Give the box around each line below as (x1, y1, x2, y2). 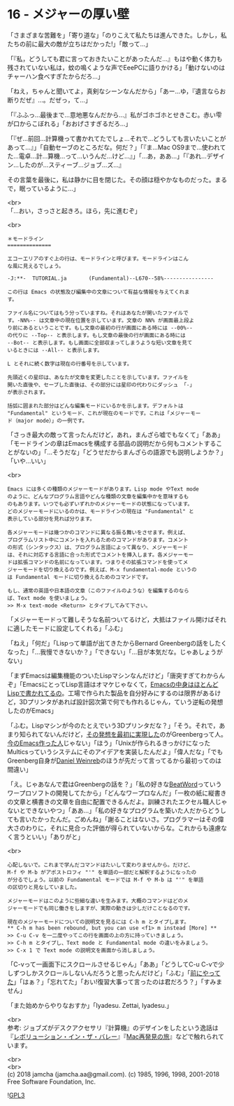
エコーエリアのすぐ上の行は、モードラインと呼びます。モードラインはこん (7, 255, 189, 262)
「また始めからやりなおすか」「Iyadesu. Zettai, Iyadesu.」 (7, 1001, 173, 1009)
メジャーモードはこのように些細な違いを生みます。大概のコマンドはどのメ (7, 897, 189, 904)
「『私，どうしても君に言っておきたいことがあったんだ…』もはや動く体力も (7, 54, 223, 63)
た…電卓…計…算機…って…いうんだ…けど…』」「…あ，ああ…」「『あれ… (7, 151, 207, 160)
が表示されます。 (7, 388, 49, 396)
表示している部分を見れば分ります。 (7, 515, 96, 522)
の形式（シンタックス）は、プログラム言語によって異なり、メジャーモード (7, 544, 189, 551)
